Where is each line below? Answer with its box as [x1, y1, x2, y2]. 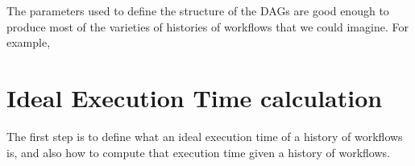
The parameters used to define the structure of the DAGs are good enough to [6, 2, 389, 19]
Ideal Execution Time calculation [6, 81, 383, 114]
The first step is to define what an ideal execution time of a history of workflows [6, 127, 403, 144]
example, [6, 34, 51, 51]
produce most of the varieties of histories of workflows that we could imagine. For [6, 18, 409, 35]
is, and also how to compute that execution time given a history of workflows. [6, 143, 390, 160]
